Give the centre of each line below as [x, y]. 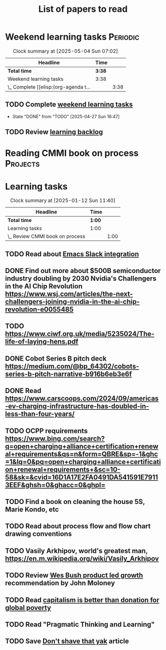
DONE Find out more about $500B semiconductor [83, 271]
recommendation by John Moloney [60, 583]
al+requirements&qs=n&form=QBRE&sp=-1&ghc [82, 454]
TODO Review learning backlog [54, 132]
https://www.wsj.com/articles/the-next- [69, 294]
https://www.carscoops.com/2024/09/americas [82, 398]
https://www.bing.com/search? [55, 439]
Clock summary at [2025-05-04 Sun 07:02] [66, 51]
